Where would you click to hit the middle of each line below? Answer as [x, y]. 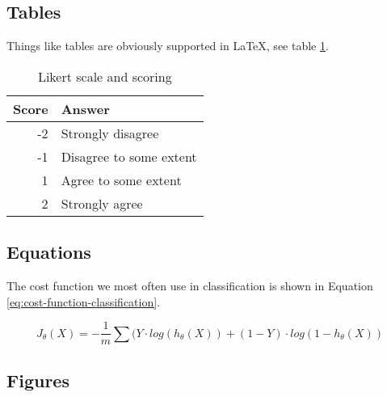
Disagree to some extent [129, 156]
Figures [38, 380]
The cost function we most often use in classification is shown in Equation [190, 285]
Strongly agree [102, 203]
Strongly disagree [110, 133]
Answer [85, 108]
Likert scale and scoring [105, 76]
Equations [49, 252]
